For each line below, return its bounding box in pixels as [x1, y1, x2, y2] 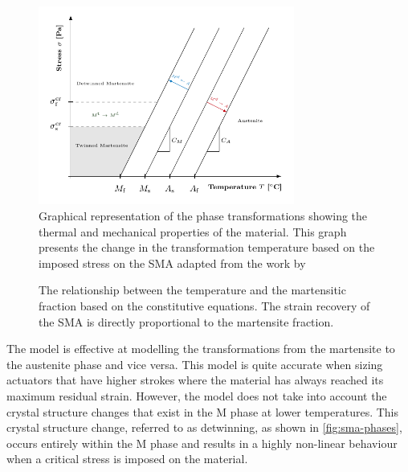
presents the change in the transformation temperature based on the [39, 239, 375, 256]
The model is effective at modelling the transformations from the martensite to [6, 340, 395, 357]
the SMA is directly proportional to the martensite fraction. [39, 313, 334, 330]
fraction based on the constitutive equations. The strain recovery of [39, 298, 370, 314]
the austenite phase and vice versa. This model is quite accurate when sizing [6, 355, 383, 372]
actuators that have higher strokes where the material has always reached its [6, 371, 384, 388]
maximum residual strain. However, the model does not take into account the [6, 387, 387, 404]
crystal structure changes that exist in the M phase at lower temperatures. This [6, 403, 399, 420]
